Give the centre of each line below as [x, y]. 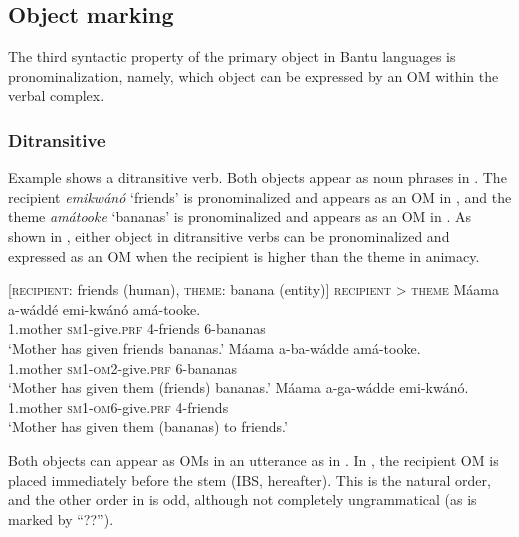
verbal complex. [56, 95]
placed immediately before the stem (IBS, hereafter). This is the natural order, [249, 479]
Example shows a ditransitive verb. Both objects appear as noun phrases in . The [257, 177]
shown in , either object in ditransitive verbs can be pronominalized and [229, 235]
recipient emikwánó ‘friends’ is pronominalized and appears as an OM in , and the [260, 196]
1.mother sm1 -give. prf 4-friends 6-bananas [137, 328]
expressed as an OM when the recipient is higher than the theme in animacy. [244, 255]
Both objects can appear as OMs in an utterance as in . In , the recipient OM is [253, 459]
